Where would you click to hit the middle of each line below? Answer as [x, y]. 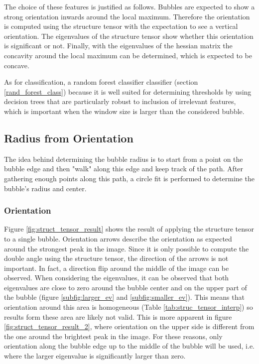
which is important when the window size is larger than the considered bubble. [124, 111]
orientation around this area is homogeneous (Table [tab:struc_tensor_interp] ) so [129, 307]
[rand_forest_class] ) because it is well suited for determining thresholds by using [128, 91]
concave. [17, 65]
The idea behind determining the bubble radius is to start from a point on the [124, 159]
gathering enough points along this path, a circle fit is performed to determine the [129, 178]
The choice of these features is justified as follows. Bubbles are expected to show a [129, 6]
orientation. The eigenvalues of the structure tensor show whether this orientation [129, 36]
